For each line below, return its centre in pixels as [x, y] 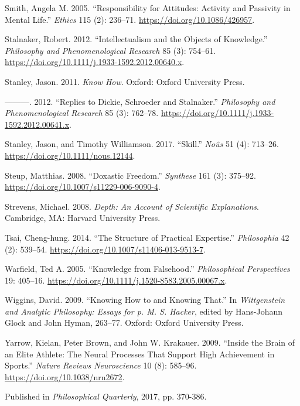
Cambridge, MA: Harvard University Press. [83, 218]
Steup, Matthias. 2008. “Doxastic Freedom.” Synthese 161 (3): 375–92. [130, 175]
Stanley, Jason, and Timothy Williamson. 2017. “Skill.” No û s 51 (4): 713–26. [142, 144]
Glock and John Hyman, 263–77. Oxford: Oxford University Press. [124, 323]
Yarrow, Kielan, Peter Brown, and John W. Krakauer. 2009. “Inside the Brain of [150, 342]
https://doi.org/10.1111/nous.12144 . [70, 155]
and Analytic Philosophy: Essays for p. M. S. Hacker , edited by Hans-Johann [144, 311]
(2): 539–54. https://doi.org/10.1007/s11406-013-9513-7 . [105, 249]
